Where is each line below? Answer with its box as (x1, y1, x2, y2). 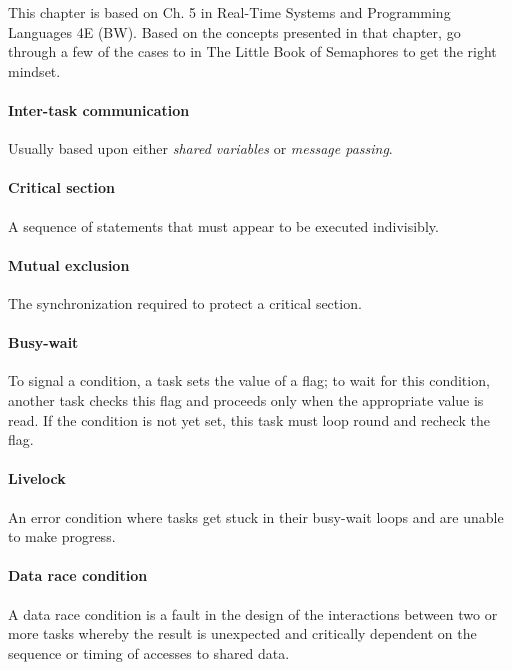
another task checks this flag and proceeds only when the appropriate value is (8, 389, 484, 410)
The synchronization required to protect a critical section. (8, 292, 362, 313)
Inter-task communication (8, 99, 190, 120)
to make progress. (8, 526, 116, 547)
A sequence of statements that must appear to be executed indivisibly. (8, 215, 439, 236)
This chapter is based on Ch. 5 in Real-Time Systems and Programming (8, 2, 451, 22)
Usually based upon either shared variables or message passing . (8, 138, 393, 159)
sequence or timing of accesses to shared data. (8, 642, 290, 663)
